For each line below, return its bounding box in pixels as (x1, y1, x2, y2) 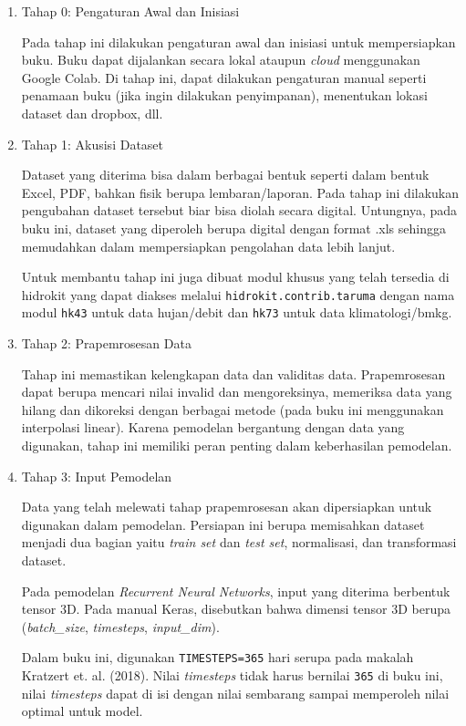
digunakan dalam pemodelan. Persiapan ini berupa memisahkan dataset (21, 514, 425, 534)
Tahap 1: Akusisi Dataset (21, 134, 164, 153)
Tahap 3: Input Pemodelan (21, 466, 172, 485)
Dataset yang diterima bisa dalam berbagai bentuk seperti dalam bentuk (21, 165, 430, 184)
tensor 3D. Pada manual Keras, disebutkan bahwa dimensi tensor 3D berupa (21, 599, 450, 618)
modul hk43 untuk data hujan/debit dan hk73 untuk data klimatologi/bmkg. (21, 303, 452, 322)
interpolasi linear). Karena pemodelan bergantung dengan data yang (21, 418, 405, 437)
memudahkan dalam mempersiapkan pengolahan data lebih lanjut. (21, 236, 396, 255)
